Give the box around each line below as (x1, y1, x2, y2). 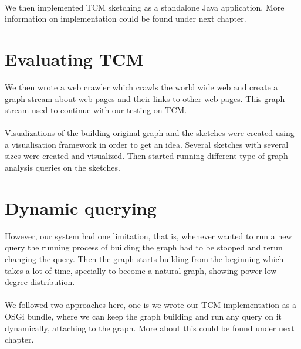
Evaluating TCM (5, 46, 144, 70)
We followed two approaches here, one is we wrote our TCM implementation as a (5, 299, 296, 311)
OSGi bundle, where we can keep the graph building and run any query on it (5, 310, 282, 322)
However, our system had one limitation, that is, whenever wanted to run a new (5, 229, 292, 242)
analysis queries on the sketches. (5, 161, 120, 174)
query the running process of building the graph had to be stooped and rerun (5, 241, 283, 253)
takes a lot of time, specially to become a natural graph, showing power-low (5, 264, 277, 276)
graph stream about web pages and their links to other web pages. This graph (5, 92, 285, 104)
